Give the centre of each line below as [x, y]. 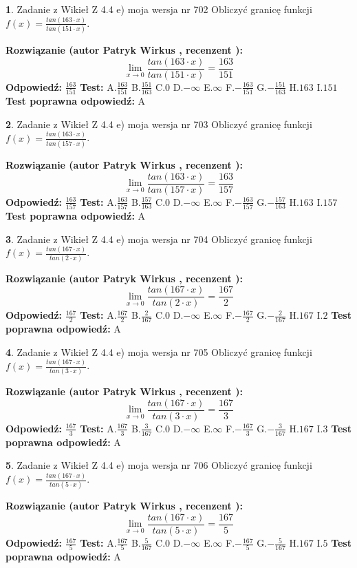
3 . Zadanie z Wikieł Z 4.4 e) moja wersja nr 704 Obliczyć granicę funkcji [159, 239]
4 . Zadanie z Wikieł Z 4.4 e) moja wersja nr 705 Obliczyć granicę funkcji [159, 351]
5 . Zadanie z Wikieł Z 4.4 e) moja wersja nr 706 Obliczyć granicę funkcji [159, 465]
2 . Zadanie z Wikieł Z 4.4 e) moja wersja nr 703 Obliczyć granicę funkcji [159, 124]
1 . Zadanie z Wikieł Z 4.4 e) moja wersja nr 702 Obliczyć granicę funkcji [159, 9]
